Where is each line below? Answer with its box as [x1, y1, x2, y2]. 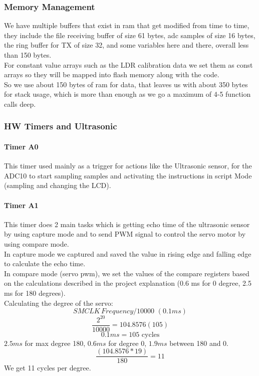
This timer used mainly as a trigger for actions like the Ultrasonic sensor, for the [4, 160, 252, 171]
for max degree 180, [25, 337, 86, 348]
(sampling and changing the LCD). [4, 180, 111, 191]
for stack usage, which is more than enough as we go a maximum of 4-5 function [4, 89, 251, 99]
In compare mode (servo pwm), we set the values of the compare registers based [4, 268, 249, 278]
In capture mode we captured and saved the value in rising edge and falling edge [4, 248, 251, 259]
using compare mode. [4, 238, 69, 249]
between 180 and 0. [169, 337, 229, 348]
